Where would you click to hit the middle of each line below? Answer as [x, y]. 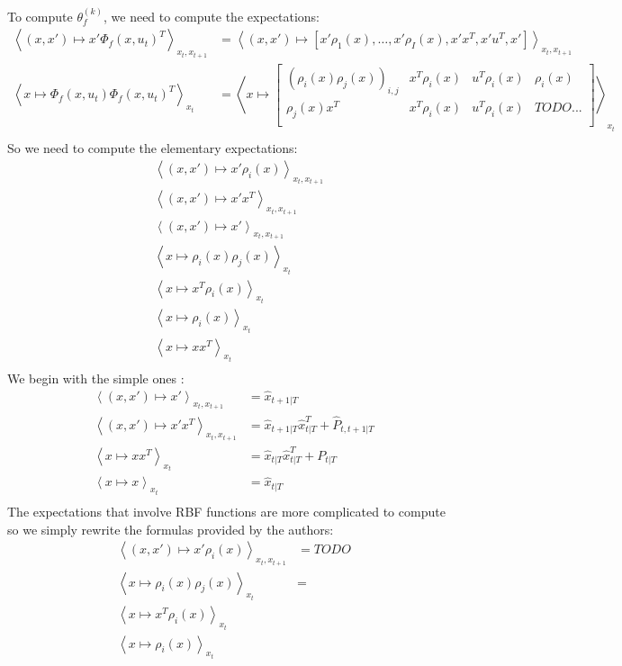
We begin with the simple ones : [96, 378]
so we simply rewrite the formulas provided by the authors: [171, 529]
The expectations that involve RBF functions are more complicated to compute [226, 511]
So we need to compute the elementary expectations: [153, 148]
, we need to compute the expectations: [211, 16]
